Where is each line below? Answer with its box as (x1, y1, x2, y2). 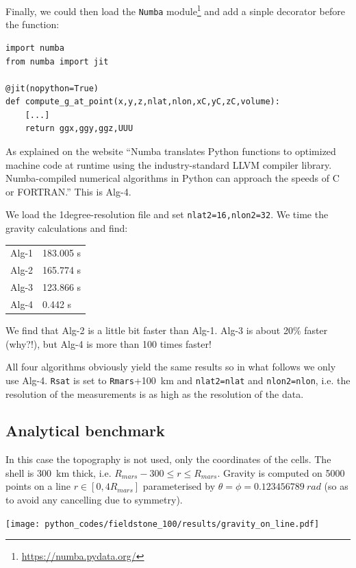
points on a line (5, 479, 71, 493)
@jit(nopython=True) (5, 83, 99, 93)
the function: (5, 17, 60, 32)
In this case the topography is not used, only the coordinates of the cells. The (5, 452, 331, 466)
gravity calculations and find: (5, 221, 128, 235)
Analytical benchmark (5, 420, 165, 441)
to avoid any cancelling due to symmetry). (5, 493, 183, 507)
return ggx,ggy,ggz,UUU (25, 123, 133, 134)
